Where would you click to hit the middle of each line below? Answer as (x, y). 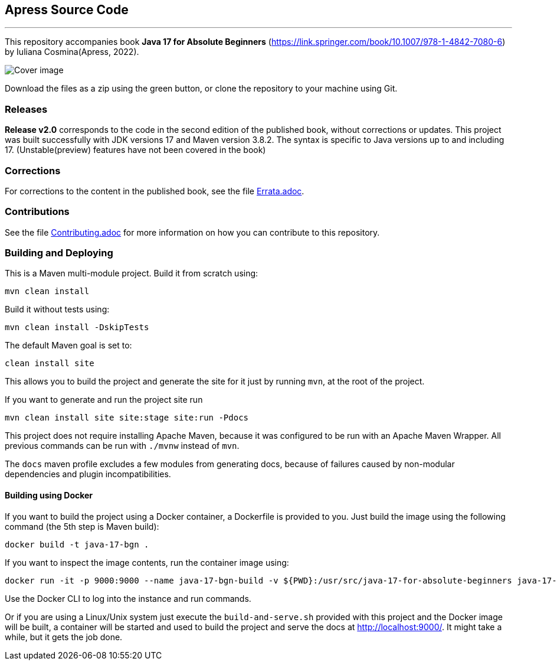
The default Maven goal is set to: (68, 345)
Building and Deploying (59, 253)
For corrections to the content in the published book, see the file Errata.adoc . (155, 191)
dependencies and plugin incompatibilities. (88, 474)
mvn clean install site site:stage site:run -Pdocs (127, 418)
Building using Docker (49, 496)
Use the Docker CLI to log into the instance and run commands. (128, 598)
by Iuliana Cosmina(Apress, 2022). (72, 52)
